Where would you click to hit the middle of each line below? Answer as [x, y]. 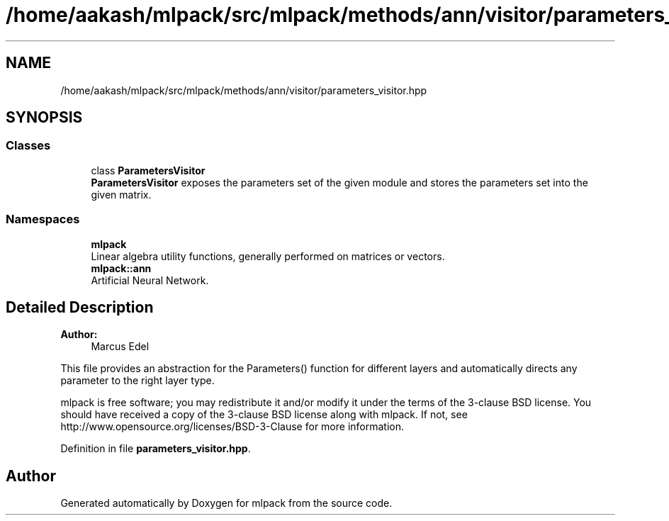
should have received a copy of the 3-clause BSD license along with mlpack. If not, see [264, 415]
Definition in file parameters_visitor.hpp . [156, 449]
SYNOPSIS [44, 118]
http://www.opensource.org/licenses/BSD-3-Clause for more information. [232, 427]
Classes [28, 146]
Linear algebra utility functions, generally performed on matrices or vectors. [268, 256]
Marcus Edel [120, 347]
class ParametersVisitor [148, 170]
